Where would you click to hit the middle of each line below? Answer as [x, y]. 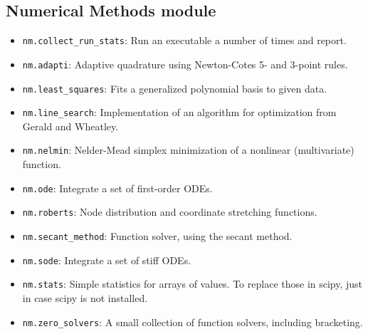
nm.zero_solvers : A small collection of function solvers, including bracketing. [193, 322]
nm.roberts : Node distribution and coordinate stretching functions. [170, 212]
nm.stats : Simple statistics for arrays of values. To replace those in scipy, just [193, 284]
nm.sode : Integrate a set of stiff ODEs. [107, 260]
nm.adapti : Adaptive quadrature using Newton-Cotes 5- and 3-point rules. [185, 64]
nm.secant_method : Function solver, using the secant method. [157, 235]
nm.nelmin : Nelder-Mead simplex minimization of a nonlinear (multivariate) [188, 150]
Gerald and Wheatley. [70, 126]
